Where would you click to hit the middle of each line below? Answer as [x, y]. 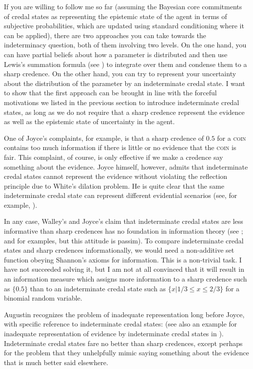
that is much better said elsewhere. [56, 362]
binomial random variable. [43, 298]
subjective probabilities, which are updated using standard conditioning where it [124, 26]
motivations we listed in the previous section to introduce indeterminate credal [122, 102]
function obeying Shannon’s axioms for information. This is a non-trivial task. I [123, 259]
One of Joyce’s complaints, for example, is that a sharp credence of [104, 138]
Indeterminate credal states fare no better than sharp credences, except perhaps [123, 343]
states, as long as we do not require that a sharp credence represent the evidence [124, 112]
